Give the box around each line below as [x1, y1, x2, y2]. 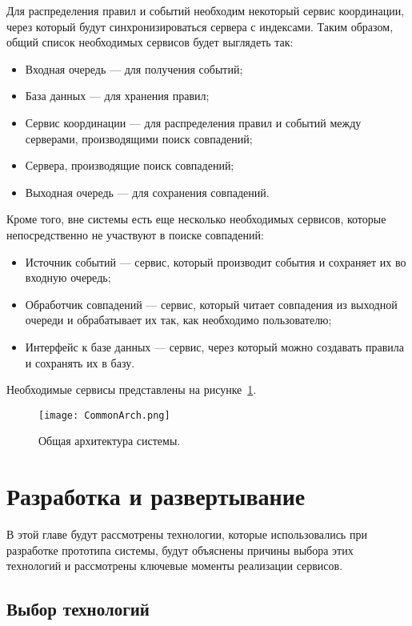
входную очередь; [25, 269, 111, 286]
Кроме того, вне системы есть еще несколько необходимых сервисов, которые [6, 211, 386, 227]
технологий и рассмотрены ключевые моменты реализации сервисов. [6, 557, 343, 574]
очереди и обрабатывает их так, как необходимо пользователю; [25, 311, 332, 328]
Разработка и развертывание [6, 480, 306, 512]
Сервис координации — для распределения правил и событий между [25, 114, 362, 130]
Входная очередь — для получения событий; [25, 60, 243, 77]
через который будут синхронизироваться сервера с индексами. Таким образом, [6, 18, 394, 34]
